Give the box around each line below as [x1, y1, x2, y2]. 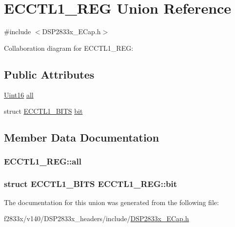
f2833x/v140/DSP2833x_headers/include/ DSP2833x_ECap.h [4, 213, 189, 224]
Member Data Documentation [4, 130, 159, 145]
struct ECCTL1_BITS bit [4, 106, 83, 116]
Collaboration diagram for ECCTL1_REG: [4, 42, 134, 53]
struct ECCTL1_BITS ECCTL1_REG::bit [4, 178, 177, 190]
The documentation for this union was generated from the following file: [4, 197, 219, 207]
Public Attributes [4, 66, 95, 82]
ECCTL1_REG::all [4, 155, 81, 167]
